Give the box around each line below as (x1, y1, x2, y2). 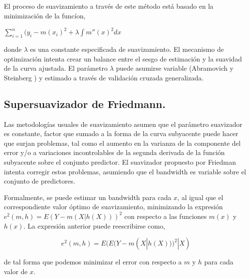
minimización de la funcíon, (4, 10, 86, 20)
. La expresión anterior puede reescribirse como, (23, 220, 165, 231)
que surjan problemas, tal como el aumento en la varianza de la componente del (4, 138, 241, 148)
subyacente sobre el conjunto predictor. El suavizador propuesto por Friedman (4, 156, 236, 167)
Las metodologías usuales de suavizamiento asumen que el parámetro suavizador (4, 119, 242, 129)
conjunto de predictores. (4, 176, 76, 186)
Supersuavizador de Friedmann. (4, 96, 166, 111)
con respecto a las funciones (124, 211, 207, 221)
